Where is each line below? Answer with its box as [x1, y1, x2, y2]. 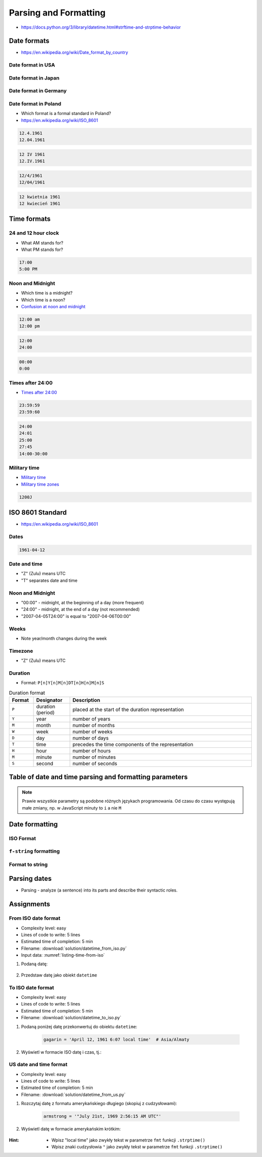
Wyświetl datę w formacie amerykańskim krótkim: [21, 1126, 121, 1132]
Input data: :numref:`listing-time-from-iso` [21, 952, 105, 958]
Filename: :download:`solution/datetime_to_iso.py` [21, 1015, 121, 1021]
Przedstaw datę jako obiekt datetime [21, 972, 97, 978]
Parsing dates [9, 875, 52, 883]
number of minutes [72, 754, 116, 760]
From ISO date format [9, 915, 61, 922]
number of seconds [72, 760, 117, 767]
